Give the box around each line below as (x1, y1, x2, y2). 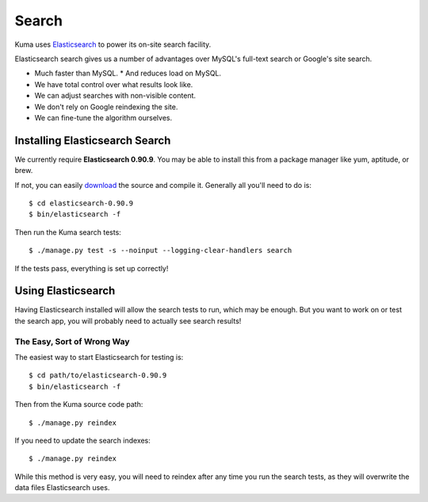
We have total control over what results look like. (34, 79, 193, 89)
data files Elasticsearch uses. (14, 483, 110, 492)
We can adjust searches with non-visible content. (34, 91, 197, 101)
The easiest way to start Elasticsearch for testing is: (14, 352, 184, 362)
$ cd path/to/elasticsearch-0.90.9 (29, 371, 167, 380)
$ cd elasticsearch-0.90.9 (29, 198, 134, 208)
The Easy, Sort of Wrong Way (14, 335, 130, 347)
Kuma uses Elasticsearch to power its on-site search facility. (14, 40, 212, 49)
